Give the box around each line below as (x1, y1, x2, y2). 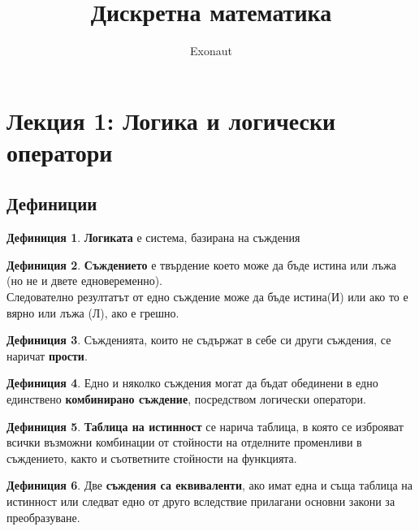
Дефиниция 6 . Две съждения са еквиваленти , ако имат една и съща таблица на (6, 477, 413, 494)
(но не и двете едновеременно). (6, 272, 162, 289)
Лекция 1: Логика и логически (6, 103, 336, 136)
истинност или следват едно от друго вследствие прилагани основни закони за (6, 493, 395, 510)
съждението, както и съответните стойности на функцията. (6, 449, 297, 466)
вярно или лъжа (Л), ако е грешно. (6, 304, 179, 321)
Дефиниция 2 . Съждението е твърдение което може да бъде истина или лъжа (6, 256, 397, 273)
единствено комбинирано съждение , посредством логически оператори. (6, 391, 366, 408)
